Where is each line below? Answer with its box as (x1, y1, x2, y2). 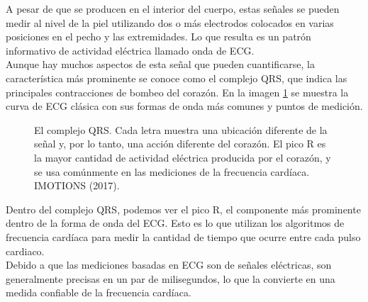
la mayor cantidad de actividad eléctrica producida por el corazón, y (34, 150, 331, 164)
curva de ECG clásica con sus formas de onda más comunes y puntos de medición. (6, 99, 363, 113)
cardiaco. (6, 243, 45, 258)
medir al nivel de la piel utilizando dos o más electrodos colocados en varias (6, 15, 334, 30)
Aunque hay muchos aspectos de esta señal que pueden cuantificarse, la (6, 57, 316, 72)
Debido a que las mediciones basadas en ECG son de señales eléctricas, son (6, 257, 332, 272)
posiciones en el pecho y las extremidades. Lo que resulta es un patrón (6, 29, 311, 44)
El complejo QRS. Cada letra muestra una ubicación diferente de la (34, 122, 328, 137)
